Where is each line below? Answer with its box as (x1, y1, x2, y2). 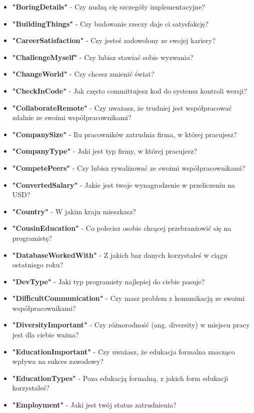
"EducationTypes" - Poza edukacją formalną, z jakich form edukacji (12, 372, 228, 383)
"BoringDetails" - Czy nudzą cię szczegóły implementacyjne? (12, 2, 205, 12)
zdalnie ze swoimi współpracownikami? (12, 112, 131, 123)
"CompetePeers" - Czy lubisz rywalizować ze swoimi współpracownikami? (12, 162, 245, 173)
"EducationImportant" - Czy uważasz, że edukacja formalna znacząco (12, 346, 235, 356)
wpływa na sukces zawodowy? (12, 356, 103, 366)
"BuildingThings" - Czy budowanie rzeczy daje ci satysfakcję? (12, 18, 209, 29)
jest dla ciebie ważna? (12, 329, 79, 340)
